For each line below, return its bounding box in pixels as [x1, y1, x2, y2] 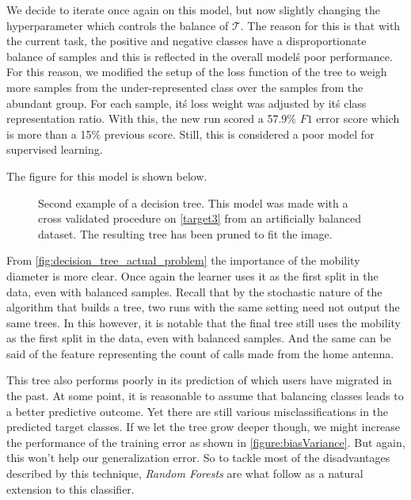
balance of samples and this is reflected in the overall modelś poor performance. [6, 48, 393, 64]
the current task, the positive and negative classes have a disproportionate [6, 32, 367, 49]
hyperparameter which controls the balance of [6, 17, 229, 33]
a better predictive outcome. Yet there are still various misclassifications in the [6, 403, 389, 419]
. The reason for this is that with [240, 17, 401, 33]
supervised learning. [6, 141, 103, 158]
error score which [316, 110, 400, 127]
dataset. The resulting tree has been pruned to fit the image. [38, 225, 333, 242]
